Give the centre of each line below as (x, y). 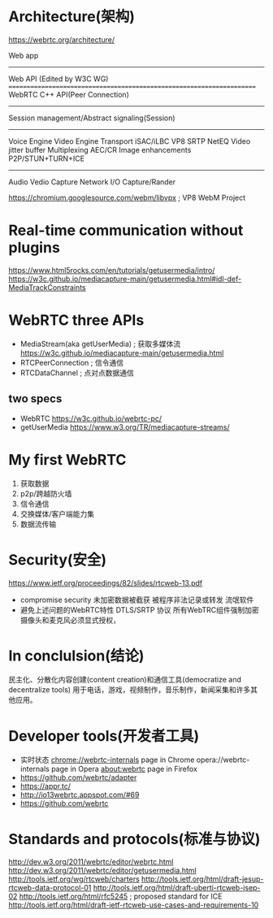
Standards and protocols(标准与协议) (134, 839)
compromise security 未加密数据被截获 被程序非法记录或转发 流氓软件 (137, 600)
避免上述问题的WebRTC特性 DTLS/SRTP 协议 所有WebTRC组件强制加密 (139, 609)
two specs (35, 399)
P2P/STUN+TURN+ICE (47, 158)
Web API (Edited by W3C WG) (58, 79)
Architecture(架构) (72, 17)
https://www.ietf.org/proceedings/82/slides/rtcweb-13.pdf (106, 582)
